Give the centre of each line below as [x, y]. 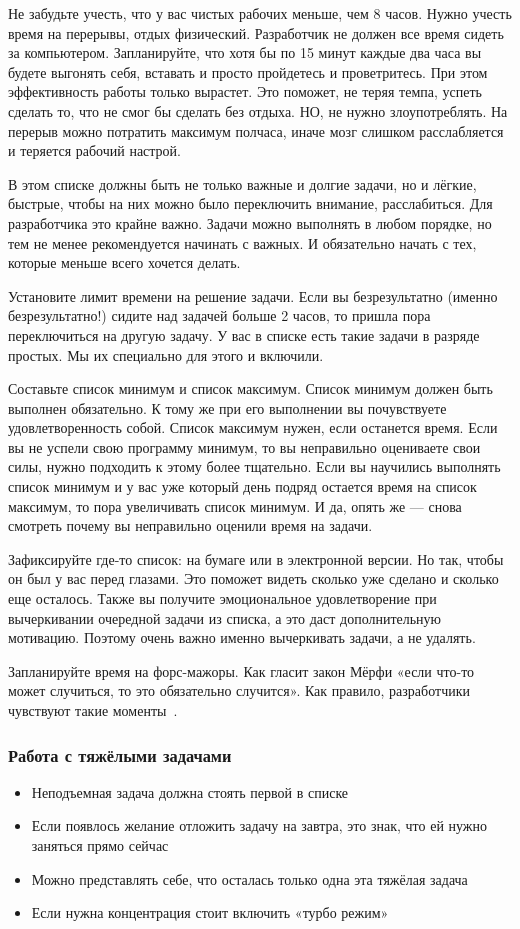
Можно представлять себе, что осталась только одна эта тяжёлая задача [249, 878]
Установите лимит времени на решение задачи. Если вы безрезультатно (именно [253, 295]
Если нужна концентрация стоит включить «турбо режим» [210, 912]
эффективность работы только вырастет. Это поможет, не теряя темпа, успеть [245, 91]
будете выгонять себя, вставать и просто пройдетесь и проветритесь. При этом [248, 71]
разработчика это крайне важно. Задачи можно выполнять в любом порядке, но [250, 222]
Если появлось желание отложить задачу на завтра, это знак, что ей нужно [259, 825]
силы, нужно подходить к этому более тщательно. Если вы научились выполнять [254, 466]
